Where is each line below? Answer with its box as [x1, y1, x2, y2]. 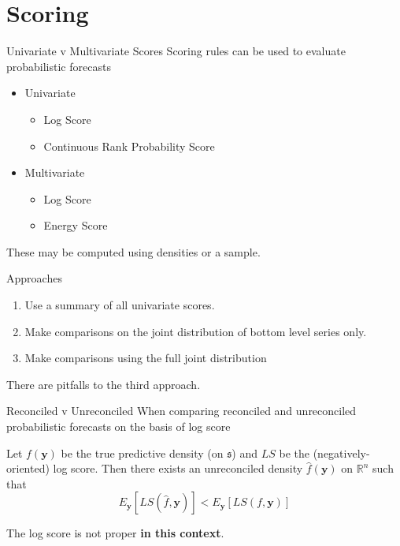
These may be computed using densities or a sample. [6, 243, 261, 260]
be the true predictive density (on [61, 444, 224, 461]
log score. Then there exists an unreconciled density [53, 460, 303, 477]
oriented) [6, 460, 50, 477]
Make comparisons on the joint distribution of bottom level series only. [24, 323, 367, 339]
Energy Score [43, 217, 108, 234]
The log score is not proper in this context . [6, 525, 224, 541]
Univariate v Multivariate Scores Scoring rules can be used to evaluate [6, 43, 346, 59]
